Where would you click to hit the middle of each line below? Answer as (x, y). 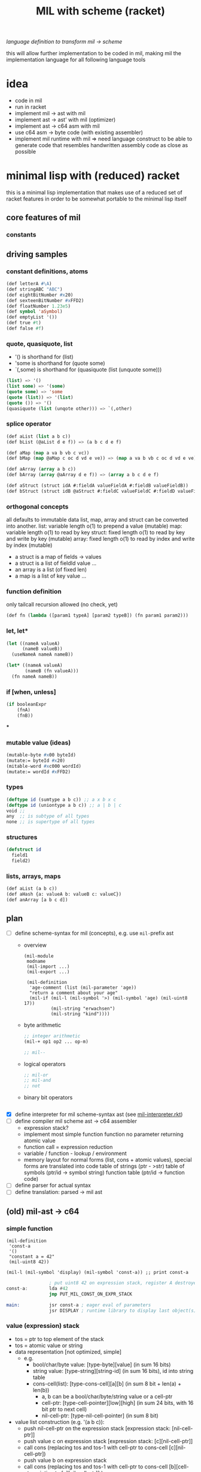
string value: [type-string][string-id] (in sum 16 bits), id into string (113, 1371)
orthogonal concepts (37, 507)
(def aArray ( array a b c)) (41, 469)
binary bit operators (48, 1097)
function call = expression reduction (68, 1147)
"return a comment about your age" (74, 993)
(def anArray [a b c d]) (37, 900)
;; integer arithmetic (52, 1036)
